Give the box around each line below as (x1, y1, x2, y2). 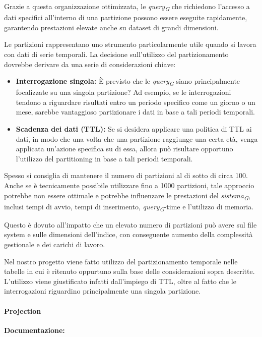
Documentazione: (4, 324, 65, 335)
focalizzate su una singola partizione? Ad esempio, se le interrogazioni (16, 87, 231, 97)
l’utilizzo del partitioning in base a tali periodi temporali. (16, 153, 193, 163)
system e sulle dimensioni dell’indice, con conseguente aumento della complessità (4, 229, 253, 240)
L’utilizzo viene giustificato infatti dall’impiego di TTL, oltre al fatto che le (4, 275, 236, 286)
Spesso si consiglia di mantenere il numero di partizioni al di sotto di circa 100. (4, 170, 248, 181)
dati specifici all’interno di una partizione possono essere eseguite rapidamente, (4, 12, 247, 23)
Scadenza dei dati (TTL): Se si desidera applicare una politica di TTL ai (16, 124, 252, 134)
